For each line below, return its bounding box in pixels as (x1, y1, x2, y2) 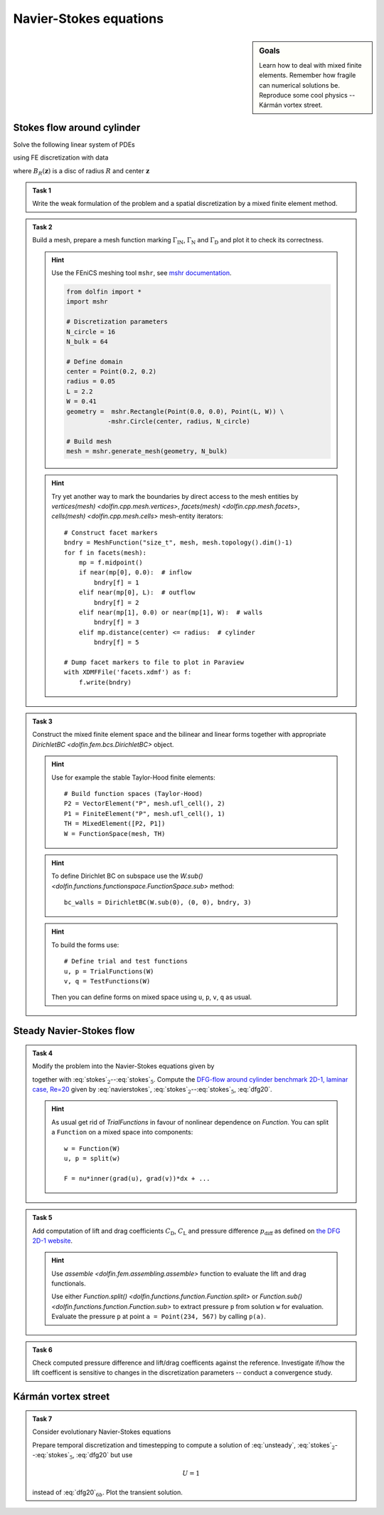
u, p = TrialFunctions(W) (64, 967, 154, 976)
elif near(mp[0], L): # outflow (78, 589, 196, 596)
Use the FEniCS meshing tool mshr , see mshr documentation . (51, 268, 232, 277)
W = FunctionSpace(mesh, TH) (64, 829, 166, 837)
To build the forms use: (51, 941, 119, 949)
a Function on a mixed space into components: (51, 1128, 193, 1137)
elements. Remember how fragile (259, 71, 356, 80)
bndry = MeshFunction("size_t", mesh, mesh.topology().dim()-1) (64, 539, 293, 547)
